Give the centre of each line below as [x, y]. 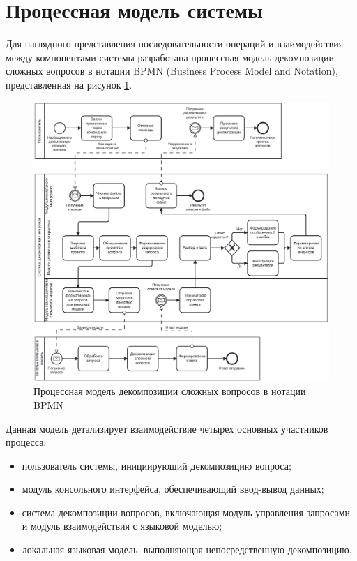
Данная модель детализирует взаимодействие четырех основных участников [167, 428]
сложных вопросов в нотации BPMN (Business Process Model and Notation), [172, 71]
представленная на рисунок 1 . [69, 84]
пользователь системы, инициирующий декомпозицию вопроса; [157, 465]
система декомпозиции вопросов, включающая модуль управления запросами [186, 512]
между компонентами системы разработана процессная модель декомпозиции [170, 57]
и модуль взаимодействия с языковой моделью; [122, 526]
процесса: [26, 442]
